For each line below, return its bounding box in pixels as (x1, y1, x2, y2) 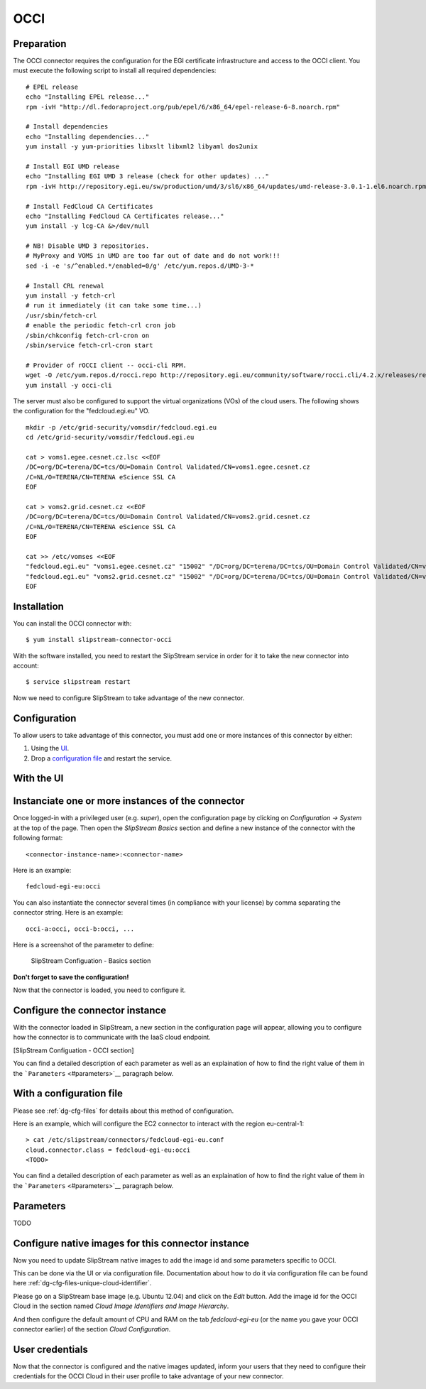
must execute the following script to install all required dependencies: (13, 66, 217, 75)
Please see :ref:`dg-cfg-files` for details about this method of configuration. (13, 1106, 234, 1115)
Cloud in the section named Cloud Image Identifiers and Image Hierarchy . (13, 1302, 229, 1310)
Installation (13, 600, 64, 612)
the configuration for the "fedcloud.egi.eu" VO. (13, 407, 151, 415)
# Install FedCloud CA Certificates (26, 202, 153, 210)
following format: (13, 834, 63, 842)
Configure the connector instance (13, 1004, 167, 1016)
